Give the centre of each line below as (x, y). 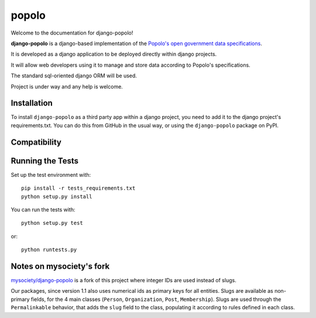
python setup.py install (57, 196)
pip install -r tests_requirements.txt (78, 188)
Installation (32, 103)
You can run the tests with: (43, 209)
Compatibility (36, 142)
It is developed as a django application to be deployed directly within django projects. (114, 54)
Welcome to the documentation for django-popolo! (72, 33)
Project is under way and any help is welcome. (67, 86)
